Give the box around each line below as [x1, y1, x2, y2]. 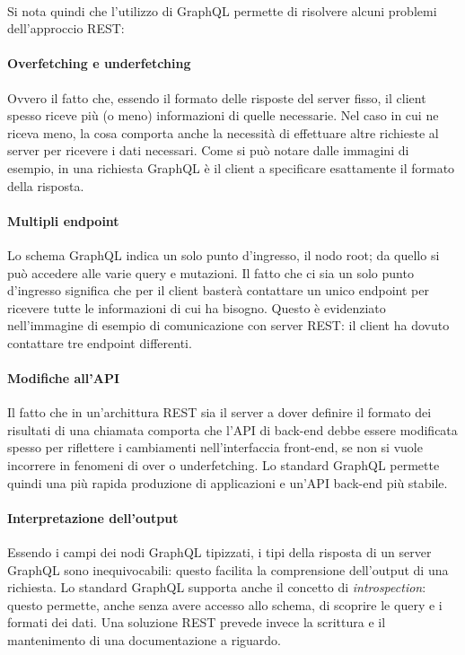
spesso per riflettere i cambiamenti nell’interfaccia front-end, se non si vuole [7, 438, 423, 457]
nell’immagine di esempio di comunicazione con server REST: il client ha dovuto [7, 316, 450, 335]
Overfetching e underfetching [7, 54, 191, 73]
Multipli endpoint [7, 211, 119, 230]
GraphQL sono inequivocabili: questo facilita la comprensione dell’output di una [7, 560, 449, 579]
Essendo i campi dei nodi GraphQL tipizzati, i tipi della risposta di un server [7, 543, 432, 562]
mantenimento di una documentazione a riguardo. [7, 631, 281, 650]
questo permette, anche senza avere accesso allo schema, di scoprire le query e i [7, 595, 443, 614]
